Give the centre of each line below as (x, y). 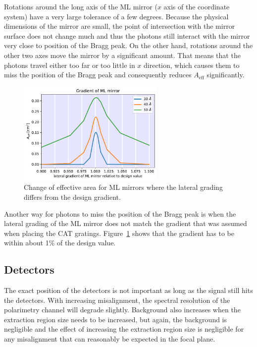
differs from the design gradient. (72, 197)
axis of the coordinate (197, 6)
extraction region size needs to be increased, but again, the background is (116, 319)
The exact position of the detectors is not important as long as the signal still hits (128, 290)
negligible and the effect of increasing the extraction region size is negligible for (124, 329)
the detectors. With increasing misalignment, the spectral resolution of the (117, 300)
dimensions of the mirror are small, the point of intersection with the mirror (120, 26)
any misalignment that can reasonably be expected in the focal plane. (110, 339)
